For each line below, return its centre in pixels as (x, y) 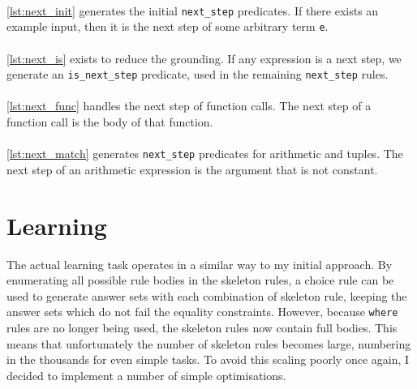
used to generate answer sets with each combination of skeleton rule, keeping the (207, 295)
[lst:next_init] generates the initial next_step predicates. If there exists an (193, 10)
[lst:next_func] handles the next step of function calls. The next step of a (189, 106)
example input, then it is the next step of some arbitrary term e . (168, 26)
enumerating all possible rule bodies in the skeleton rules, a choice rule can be (200, 280)
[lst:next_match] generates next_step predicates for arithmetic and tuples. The (205, 154)
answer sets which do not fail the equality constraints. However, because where (202, 312)
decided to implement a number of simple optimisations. (146, 375)
